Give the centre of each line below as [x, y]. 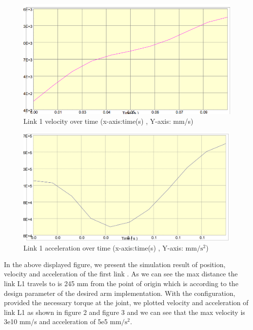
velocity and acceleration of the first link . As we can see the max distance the [121, 274]
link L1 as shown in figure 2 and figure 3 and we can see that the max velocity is [125, 312]
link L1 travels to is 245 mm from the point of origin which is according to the [121, 283]
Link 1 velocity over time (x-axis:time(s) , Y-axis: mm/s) [108, 121]
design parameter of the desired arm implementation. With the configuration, [120, 293]
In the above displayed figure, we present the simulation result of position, [115, 264]
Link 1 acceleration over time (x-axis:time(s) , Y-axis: [103, 248]
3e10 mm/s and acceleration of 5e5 [56, 321]
